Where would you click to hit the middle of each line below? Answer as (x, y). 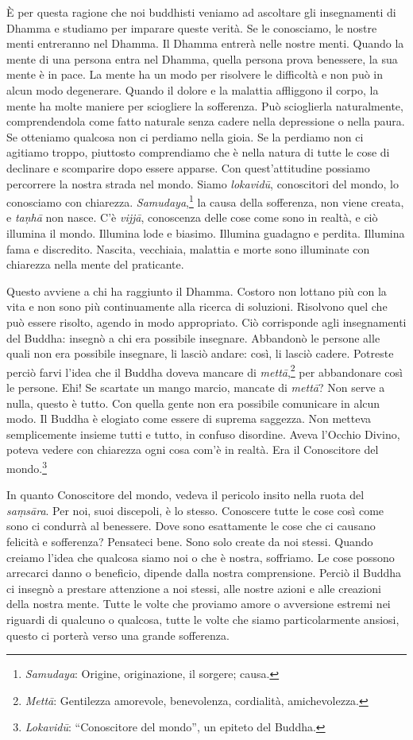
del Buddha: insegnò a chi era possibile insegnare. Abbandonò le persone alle (193, 337)
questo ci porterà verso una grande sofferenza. (118, 635)
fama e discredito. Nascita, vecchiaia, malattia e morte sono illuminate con (188, 248)
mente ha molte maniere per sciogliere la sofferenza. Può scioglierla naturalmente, (205, 105)
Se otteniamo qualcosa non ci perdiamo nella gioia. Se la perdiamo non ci (185, 136)
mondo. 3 (27, 467)
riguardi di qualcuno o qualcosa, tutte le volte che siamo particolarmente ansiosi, (203, 619)
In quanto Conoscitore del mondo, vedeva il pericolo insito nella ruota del (185, 495)
